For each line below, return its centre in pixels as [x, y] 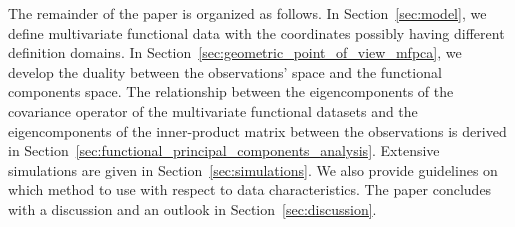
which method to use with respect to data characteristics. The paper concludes [250, 189]
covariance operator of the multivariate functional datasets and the [213, 110]
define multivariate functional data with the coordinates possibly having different [256, 32]
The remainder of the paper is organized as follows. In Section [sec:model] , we [247, 13]
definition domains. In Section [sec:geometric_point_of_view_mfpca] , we [235, 52]
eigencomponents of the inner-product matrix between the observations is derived [257, 130]
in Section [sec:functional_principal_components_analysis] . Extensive [224, 150]
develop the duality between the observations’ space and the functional [225, 71]
